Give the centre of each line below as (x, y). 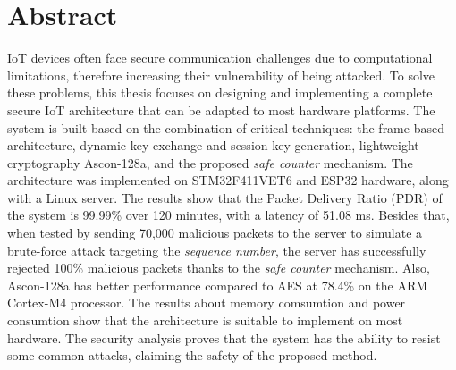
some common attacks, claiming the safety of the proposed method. (192, 355)
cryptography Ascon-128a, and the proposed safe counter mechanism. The (210, 162)
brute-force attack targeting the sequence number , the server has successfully (217, 250)
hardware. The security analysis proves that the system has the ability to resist (224, 337)
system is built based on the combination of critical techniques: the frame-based (226, 127)
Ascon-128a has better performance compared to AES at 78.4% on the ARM (218, 285)
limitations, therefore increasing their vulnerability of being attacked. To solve (221, 75)
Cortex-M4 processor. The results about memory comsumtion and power (207, 303)
